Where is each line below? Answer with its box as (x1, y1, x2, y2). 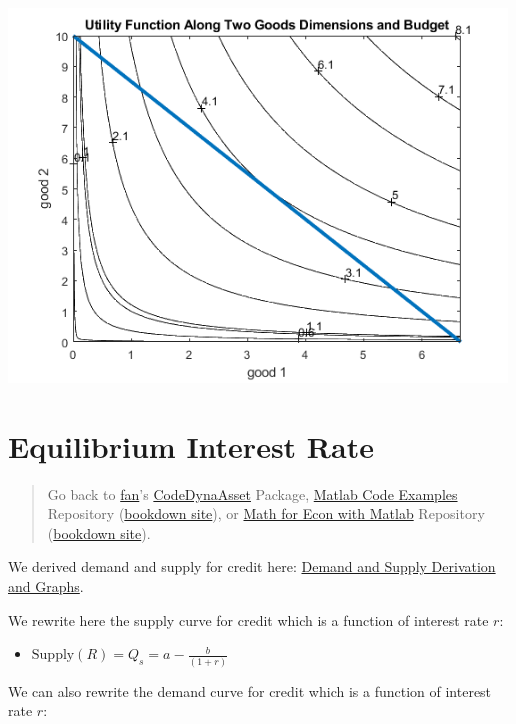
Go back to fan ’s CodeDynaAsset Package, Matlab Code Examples (47, 483, 458, 504)
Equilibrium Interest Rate (8, 425, 374, 466)
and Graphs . (8, 576, 84, 597)
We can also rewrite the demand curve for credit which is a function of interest (8, 680, 492, 701)
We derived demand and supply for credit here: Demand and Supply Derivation (8, 556, 496, 577)
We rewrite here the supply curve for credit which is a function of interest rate (8, 609, 489, 630)
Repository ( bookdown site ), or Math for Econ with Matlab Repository (47, 503, 485, 524)
